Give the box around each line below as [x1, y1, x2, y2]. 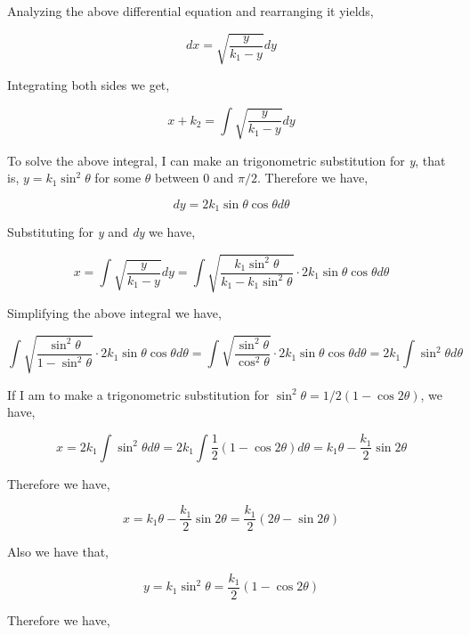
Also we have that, [7, 542, 109, 561]
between [155, 168, 199, 187]
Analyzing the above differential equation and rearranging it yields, [7, 2, 374, 20]
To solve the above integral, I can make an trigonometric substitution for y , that [7, 151, 446, 169]
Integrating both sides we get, [7, 76, 170, 94]
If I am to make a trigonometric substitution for [7, 385, 270, 403]
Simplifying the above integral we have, [7, 304, 222, 322]
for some [94, 168, 142, 187]
